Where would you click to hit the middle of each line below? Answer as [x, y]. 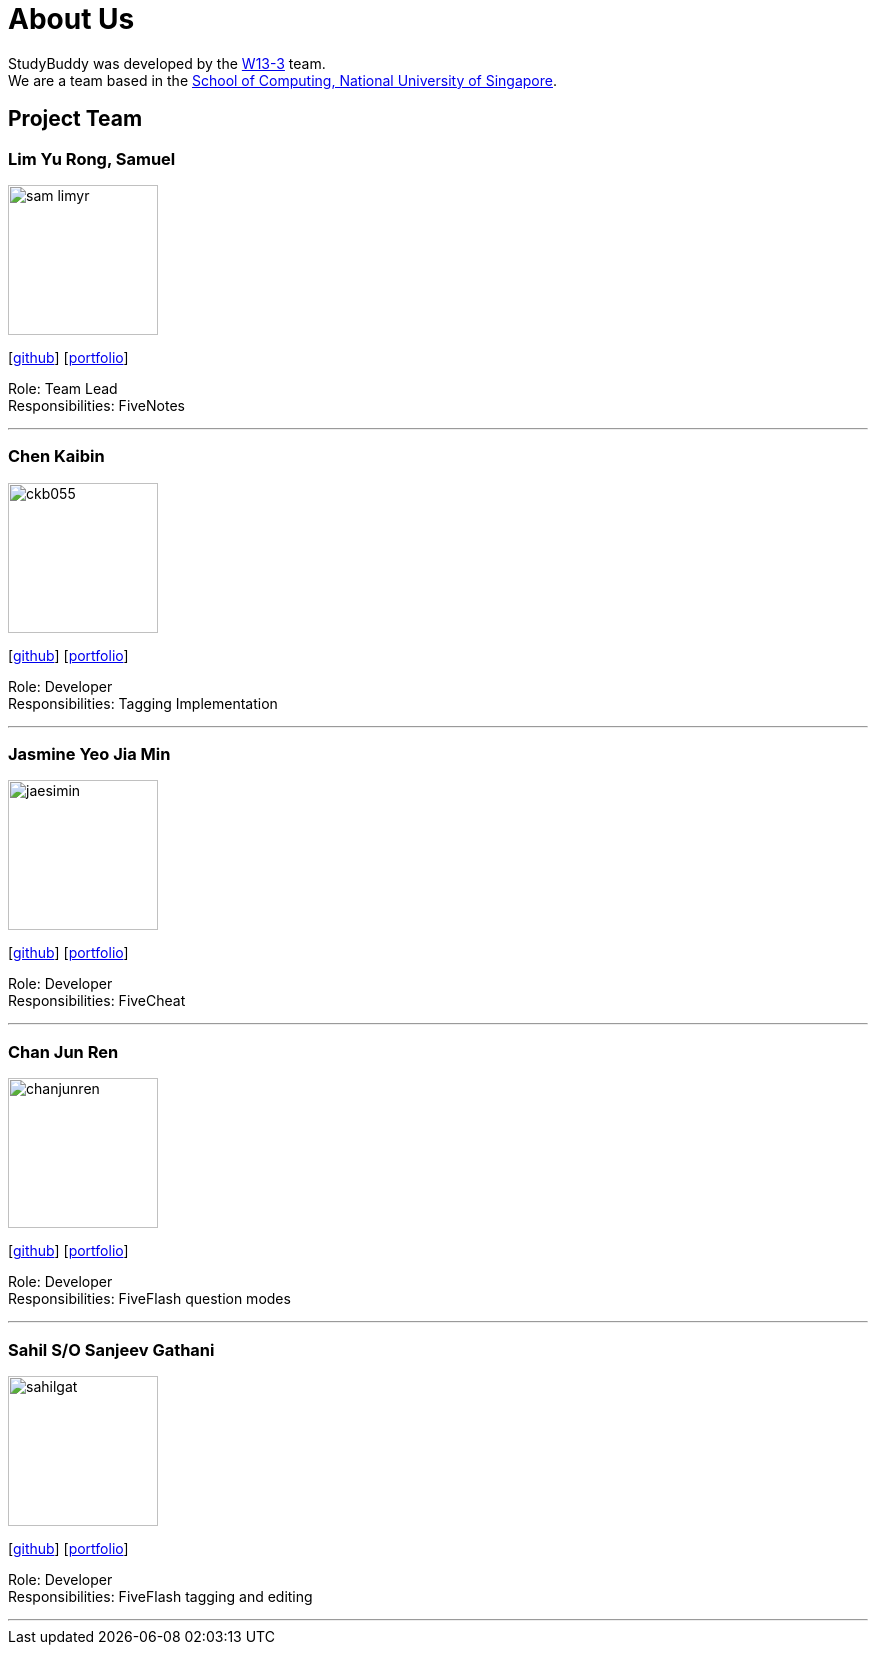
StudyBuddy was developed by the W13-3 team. [167, 63]
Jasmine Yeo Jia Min [89, 754]
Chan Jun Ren [63, 1051]
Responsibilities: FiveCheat [97, 1001]
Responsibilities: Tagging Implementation [143, 703]
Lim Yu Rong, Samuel [92, 158]
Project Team [75, 119]
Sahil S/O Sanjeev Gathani [111, 1349]
